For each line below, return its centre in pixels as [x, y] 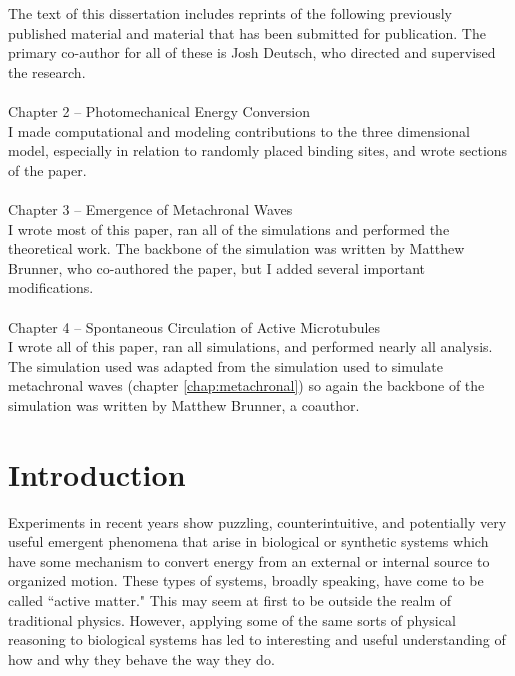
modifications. [51, 287]
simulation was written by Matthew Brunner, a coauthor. [184, 404]
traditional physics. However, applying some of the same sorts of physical [232, 619]
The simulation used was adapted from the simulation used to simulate [225, 365]
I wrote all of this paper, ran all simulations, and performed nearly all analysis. [250, 346]
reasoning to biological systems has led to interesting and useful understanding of [257, 639]
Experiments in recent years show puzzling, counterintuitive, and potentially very [257, 521]
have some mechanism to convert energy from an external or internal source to [249, 560]
